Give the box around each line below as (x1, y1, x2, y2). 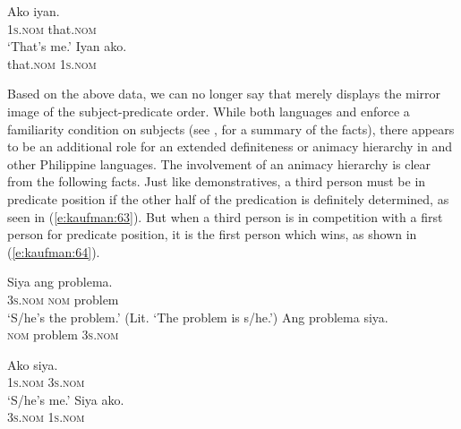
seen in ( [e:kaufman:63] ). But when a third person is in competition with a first (7, 207, 443, 226)
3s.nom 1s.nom (7, 408, 85, 426)
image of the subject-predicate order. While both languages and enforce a (7, 101, 410, 120)
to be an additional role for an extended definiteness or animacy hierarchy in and (7, 137, 452, 156)
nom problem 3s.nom (7, 325, 119, 344)
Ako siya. (7, 355, 58, 373)
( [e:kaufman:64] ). (7, 242, 100, 261)
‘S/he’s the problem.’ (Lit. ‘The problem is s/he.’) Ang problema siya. (7, 307, 388, 326)
